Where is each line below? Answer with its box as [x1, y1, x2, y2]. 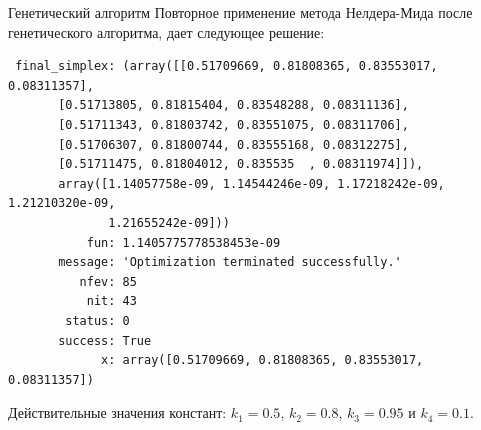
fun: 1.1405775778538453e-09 [86, 235, 281, 250]
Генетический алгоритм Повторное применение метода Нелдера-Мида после [8, 2, 473, 22]
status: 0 [65, 313, 130, 328]
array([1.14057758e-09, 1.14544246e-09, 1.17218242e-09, [58, 176, 445, 191]
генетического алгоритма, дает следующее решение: [8, 21, 325, 42]
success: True [58, 333, 152, 348]
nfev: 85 [79, 274, 137, 289]
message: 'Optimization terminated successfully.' [58, 255, 402, 270]
